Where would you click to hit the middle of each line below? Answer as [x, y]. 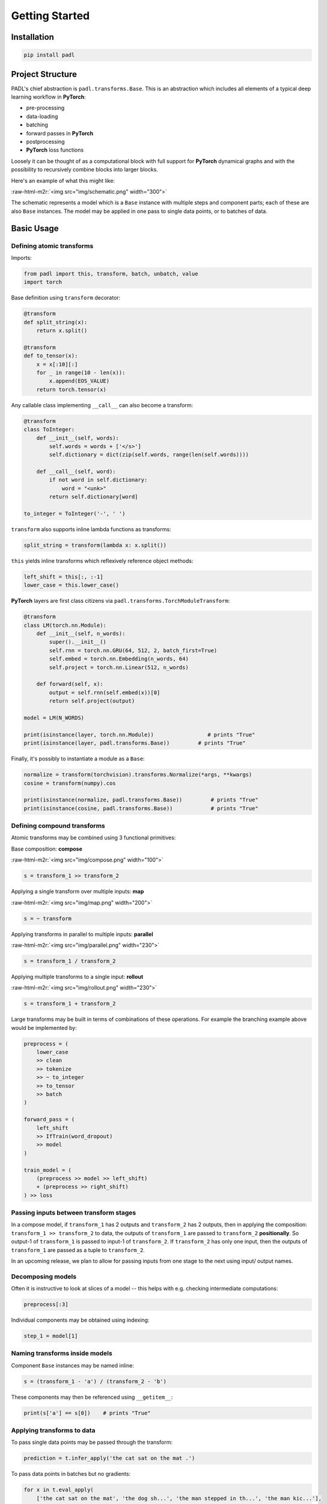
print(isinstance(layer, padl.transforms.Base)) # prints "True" [135, 743]
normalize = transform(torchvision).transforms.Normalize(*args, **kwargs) [138, 775]
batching [37, 125]
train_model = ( [48, 1170]
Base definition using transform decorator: [66, 298]
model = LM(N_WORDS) [54, 718]
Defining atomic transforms [52, 245]
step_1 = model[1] [51, 1336]
